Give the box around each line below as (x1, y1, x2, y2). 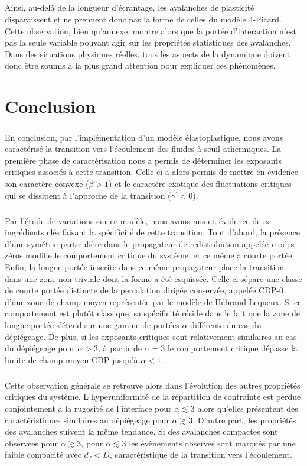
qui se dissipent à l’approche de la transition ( (5, 189, 171, 201)
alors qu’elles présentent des (197, 402, 298, 414)
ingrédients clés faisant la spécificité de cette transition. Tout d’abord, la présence (5, 226, 300, 238)
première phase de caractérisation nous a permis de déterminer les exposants (5, 154, 282, 166)
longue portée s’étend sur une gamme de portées (5, 318, 179, 331)
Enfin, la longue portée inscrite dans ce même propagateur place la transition (5, 261, 285, 273)
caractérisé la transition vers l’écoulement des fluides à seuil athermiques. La (5, 143, 282, 155)
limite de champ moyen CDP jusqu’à (5, 353, 138, 365)
